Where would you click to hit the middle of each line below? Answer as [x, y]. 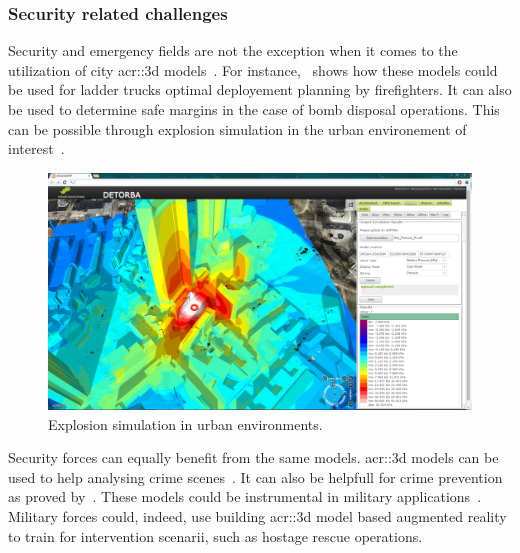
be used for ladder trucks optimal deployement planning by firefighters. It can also [260, 89]
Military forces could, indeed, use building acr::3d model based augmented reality [257, 516]
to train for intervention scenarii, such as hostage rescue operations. [215, 535]
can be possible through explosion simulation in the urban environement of [237, 128]
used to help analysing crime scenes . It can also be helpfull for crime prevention [255, 476]
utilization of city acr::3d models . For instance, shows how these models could [253, 69]
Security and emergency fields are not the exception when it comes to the [233, 50]
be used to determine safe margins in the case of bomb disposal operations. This [254, 109]
